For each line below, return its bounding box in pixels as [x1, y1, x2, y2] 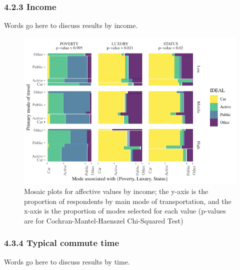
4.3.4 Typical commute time [4, 236, 119, 249]
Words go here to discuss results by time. [4, 256, 130, 266]
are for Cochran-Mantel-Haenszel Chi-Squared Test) [24, 215, 183, 225]
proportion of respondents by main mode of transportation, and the [24, 195, 231, 206]
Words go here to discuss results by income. [4, 20, 138, 30]
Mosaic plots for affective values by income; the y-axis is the [24, 185, 208, 196]
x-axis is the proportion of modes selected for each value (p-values [24, 205, 226, 216]
